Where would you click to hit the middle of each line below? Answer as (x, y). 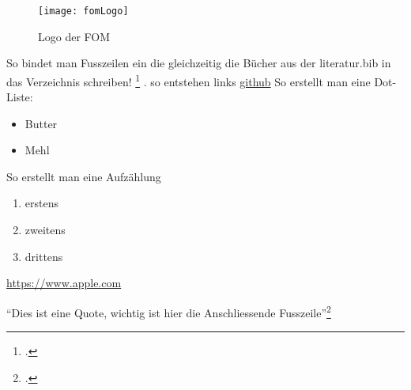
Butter (41, 123)
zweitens (45, 230)
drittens (44, 256)
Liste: (20, 97)
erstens (41, 203)
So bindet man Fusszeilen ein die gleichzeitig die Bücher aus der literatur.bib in (199, 63)
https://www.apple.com (64, 283)
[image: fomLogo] (83, 11)
